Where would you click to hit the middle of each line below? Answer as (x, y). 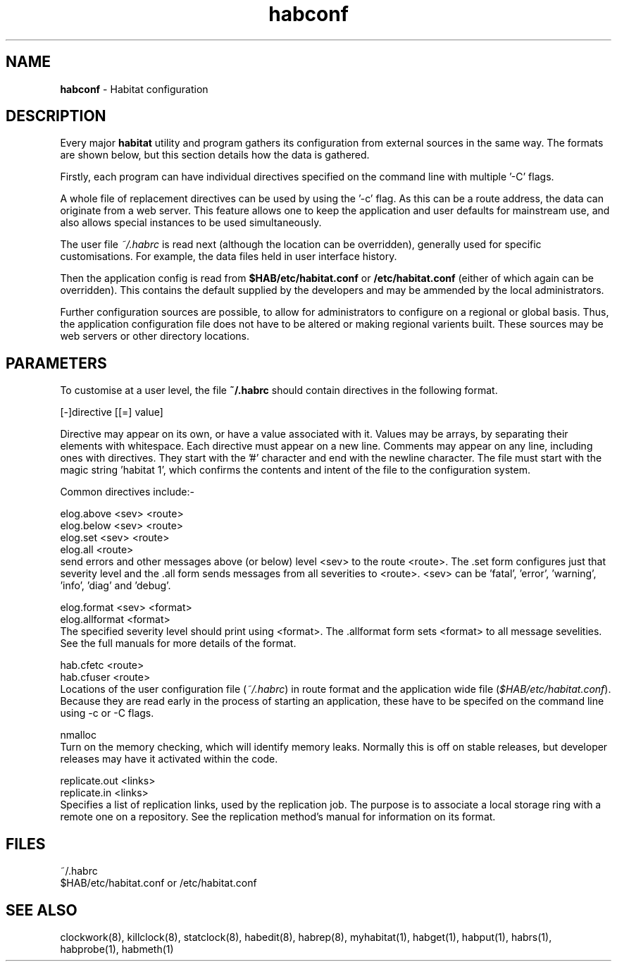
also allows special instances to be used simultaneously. (191, 223)
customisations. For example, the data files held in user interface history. (229, 257)
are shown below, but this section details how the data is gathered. (215, 155)
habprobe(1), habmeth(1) (117, 949)
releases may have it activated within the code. (169, 759)
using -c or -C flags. (107, 713)
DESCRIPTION (56, 116)
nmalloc (78, 735)
